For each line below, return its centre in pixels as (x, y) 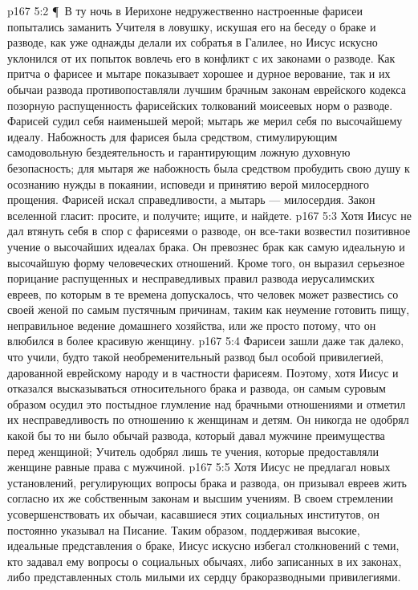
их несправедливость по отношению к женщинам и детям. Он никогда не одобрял (208, 419)
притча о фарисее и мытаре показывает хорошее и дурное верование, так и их (199, 73)
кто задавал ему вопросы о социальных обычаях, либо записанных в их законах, (205, 561)
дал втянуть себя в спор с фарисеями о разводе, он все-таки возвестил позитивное (209, 231)
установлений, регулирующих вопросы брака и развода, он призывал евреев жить (207, 482)
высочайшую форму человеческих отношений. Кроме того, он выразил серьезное (206, 262)
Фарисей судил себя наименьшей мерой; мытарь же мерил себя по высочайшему (205, 121)
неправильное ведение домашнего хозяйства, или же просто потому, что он (192, 325)
